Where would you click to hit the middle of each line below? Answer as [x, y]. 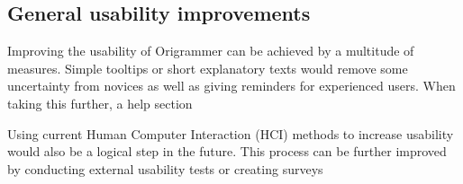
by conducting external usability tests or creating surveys [165, 168]
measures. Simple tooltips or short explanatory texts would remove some [208, 68]
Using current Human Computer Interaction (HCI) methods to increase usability [231, 133]
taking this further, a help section [100, 103]
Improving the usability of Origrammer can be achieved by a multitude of [211, 51]
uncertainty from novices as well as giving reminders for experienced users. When [231, 86]
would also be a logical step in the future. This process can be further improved [227, 151]
